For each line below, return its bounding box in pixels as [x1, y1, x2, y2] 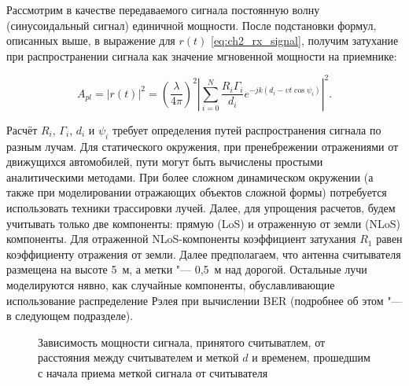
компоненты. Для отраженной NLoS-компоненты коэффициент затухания [6, 230, 356, 247]
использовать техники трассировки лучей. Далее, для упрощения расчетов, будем [6, 200, 396, 216]
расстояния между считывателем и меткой [38, 349, 239, 366]
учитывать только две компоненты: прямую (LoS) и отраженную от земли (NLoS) [6, 215, 400, 231]
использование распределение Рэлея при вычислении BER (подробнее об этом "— [6, 292, 403, 308]
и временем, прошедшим [252, 349, 370, 366]
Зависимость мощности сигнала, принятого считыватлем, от [38, 333, 326, 350]
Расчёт [6, 121, 38, 138]
